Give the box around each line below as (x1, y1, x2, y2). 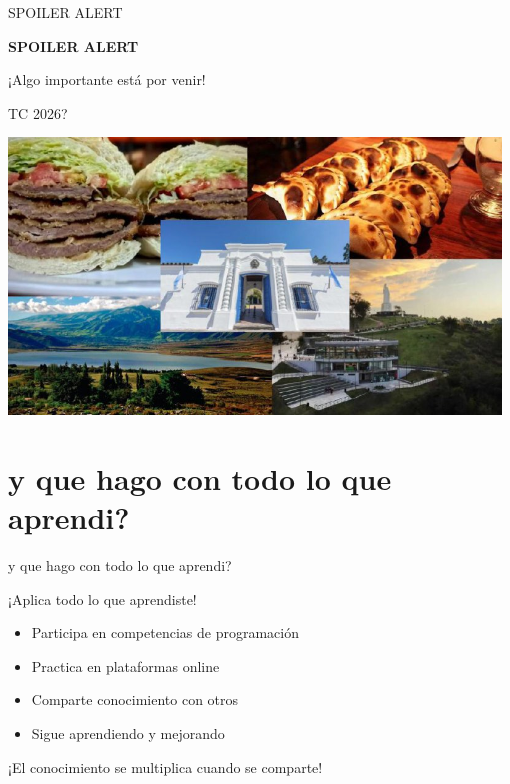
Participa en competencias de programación (31, 622, 299, 643)
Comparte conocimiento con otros (31, 689, 239, 710)
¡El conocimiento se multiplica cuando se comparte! (8, 756, 323, 777)
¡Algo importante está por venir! (8, 69, 206, 90)
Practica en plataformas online (31, 655, 220, 676)
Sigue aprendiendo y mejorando (31, 723, 225, 744)
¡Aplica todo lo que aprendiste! (8, 588, 197, 609)
